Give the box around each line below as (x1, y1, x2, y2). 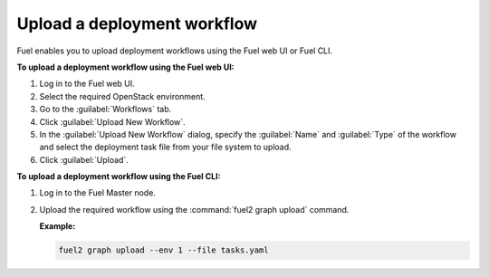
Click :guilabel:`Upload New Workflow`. (39, 116, 186, 127)
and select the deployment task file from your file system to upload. (39, 141, 292, 153)
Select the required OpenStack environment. (39, 91, 206, 101)
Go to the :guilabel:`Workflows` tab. (39, 104, 172, 115)
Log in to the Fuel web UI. (39, 78, 135, 90)
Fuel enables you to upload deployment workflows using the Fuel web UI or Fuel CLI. (16, 45, 333, 56)
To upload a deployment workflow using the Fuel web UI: (16, 62, 235, 72)
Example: (39, 221, 76, 232)
